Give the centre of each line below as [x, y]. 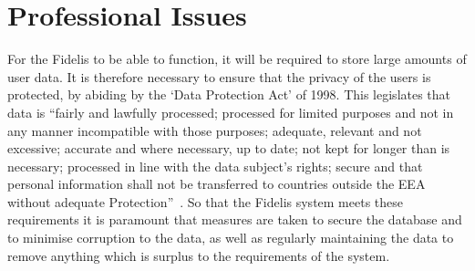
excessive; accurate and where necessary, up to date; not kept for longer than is [229, 148]
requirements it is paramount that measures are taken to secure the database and [235, 219]
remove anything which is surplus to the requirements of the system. [199, 255]
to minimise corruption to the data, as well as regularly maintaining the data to [231, 238]
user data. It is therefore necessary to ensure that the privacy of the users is [219, 76]
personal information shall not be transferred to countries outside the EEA [217, 184]
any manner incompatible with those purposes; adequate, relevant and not [215, 130]
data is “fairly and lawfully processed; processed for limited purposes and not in [231, 112]
